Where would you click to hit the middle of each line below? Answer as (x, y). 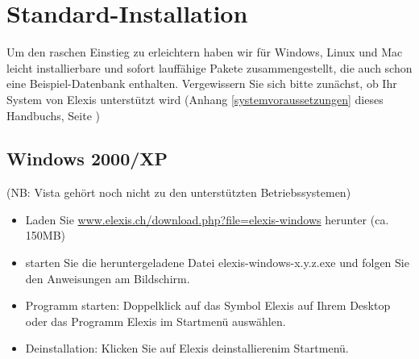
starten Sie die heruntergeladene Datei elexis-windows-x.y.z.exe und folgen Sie (217, 263)
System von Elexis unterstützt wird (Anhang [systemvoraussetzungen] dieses (195, 99)
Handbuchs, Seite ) (53, 115)
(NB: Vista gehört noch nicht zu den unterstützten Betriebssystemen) (179, 192)
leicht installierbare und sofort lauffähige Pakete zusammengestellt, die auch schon (209, 67)
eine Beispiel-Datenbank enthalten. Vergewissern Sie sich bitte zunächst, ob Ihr (202, 83)
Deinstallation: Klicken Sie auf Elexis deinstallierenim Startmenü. (187, 348)
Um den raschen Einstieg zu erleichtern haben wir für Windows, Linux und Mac (205, 52)
